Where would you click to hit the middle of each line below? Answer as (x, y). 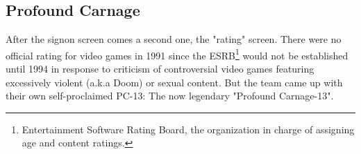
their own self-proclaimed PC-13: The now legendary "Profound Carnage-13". (170, 96)
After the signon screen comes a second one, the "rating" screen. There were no (174, 39)
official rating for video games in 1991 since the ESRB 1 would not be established (177, 54)
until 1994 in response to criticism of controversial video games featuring (160, 69)
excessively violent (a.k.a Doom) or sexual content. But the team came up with (174, 82)
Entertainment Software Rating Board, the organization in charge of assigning (188, 129)
